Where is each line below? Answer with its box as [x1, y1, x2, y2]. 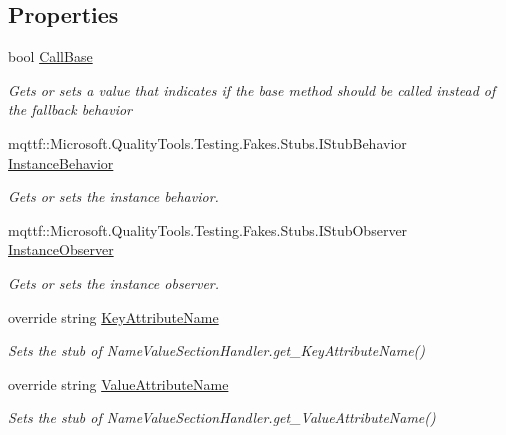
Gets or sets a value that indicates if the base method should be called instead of [8, 79, 496, 100]
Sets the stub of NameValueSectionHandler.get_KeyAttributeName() [8, 340, 426, 361]
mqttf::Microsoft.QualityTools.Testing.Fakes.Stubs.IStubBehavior [8, 132, 407, 153]
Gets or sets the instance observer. [8, 272, 220, 293]
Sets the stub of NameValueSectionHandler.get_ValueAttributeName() [8, 407, 436, 428]
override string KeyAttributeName [8, 306, 219, 327]
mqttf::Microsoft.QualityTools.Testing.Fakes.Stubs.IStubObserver [8, 219, 408, 240]
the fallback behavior [8, 99, 132, 120]
